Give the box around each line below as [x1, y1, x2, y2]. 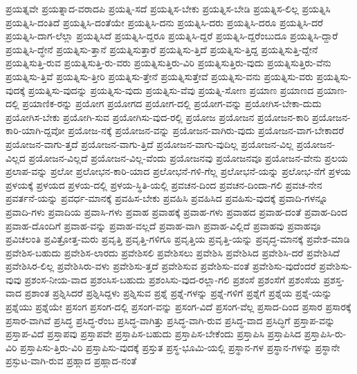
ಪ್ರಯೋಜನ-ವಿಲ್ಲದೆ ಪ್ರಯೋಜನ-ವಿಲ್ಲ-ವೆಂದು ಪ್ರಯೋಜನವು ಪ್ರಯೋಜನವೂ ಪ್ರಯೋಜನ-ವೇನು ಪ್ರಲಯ [28, 150, 348, 165]
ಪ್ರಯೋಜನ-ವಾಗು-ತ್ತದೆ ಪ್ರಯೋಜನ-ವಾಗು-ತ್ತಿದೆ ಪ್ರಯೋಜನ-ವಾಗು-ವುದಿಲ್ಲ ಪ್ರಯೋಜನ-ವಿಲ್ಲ [6, 136, 293, 151]
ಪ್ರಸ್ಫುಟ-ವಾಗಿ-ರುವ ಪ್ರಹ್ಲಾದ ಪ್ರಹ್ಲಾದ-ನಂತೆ [6, 353, 137, 368]
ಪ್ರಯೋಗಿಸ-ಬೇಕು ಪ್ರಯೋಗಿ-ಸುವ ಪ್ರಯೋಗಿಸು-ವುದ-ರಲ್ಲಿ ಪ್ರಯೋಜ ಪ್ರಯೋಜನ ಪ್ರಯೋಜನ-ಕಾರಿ [6, 109, 309, 124]
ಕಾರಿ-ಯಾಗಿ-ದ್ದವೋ [6, 123, 65, 138]
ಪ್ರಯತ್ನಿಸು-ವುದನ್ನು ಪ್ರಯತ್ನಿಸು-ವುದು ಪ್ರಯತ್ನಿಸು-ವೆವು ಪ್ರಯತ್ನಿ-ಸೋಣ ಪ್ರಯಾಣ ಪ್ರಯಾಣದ [28, 82, 314, 97]
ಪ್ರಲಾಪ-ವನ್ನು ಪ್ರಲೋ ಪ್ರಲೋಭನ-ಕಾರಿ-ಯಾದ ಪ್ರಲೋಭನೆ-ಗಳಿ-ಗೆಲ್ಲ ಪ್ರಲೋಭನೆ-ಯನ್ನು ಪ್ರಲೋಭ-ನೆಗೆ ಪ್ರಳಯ [6, 164, 351, 178]
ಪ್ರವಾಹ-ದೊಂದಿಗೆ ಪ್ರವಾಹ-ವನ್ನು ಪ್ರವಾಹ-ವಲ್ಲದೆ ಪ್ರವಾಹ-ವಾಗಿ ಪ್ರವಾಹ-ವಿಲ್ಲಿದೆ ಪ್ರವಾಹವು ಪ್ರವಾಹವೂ [6, 218, 321, 232]
